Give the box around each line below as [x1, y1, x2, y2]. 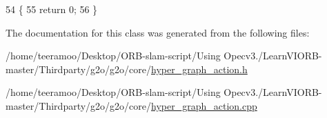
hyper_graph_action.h [151, 61, 248, 76]
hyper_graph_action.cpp [151, 98, 257, 112]
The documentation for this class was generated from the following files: [6, 25, 310, 39]
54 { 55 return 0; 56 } [6, 2, 98, 16]
